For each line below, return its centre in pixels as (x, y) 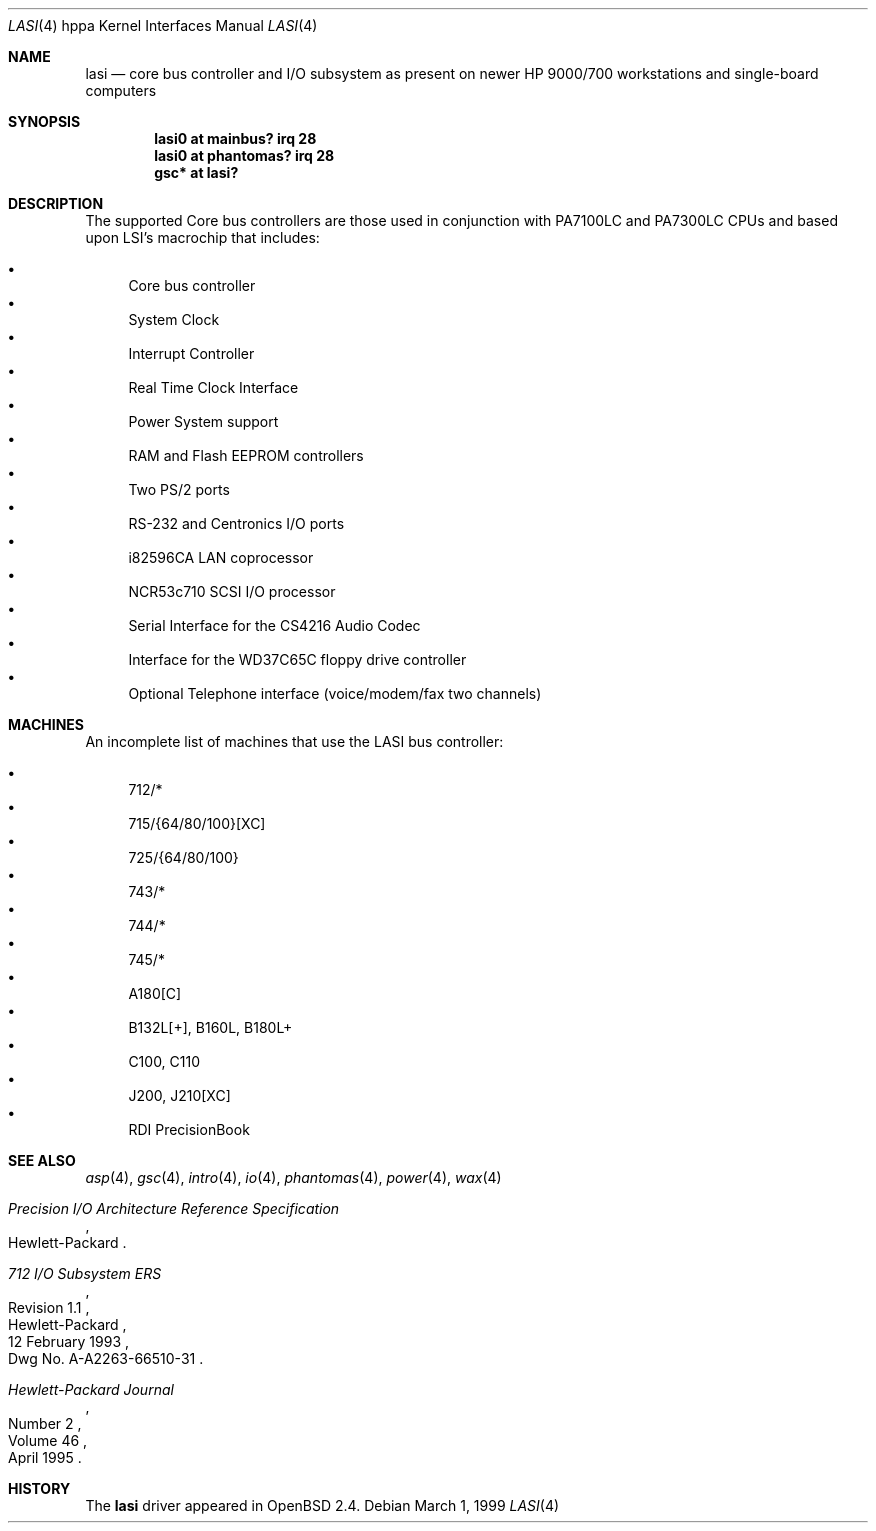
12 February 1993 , (68, 1341)
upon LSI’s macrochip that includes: (202, 237)
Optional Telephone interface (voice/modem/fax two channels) (335, 693)
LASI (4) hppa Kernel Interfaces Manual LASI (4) (163, 25)
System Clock (174, 319)
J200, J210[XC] (179, 1095)
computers (121, 90)
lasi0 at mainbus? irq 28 (235, 138)
